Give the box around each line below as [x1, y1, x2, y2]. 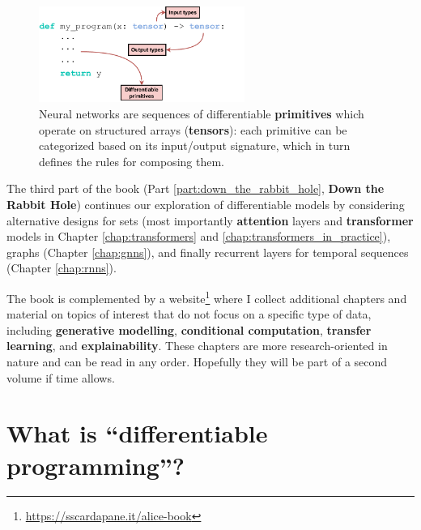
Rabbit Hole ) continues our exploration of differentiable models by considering [6, 195, 405, 212]
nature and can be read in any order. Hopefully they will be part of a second [6, 353, 388, 370]
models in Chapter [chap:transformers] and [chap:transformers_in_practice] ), [6, 228, 391, 245]
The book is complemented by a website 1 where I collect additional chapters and [6, 287, 407, 306]
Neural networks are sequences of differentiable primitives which [39, 105, 364, 122]
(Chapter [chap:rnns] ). [6, 259, 117, 276]
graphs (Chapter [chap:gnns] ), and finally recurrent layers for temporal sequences [6, 243, 409, 260]
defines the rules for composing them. [39, 152, 224, 169]
